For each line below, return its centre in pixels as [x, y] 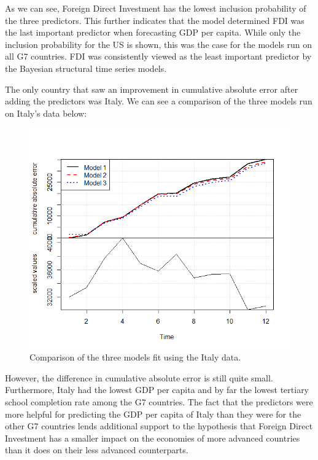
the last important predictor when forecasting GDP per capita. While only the [153, 32]
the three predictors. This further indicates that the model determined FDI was [155, 20]
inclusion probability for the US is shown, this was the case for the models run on [159, 44]
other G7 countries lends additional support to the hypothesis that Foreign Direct [159, 426]
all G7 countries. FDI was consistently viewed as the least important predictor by [158, 56]
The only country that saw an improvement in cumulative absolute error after [152, 89]
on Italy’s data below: [46, 113]
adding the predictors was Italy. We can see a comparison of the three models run [159, 101]
